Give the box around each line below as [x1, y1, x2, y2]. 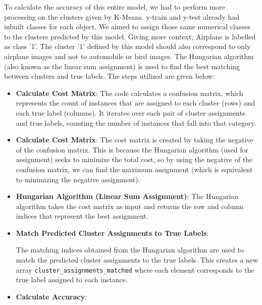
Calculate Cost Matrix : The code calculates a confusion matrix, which [16, 87, 243, 98]
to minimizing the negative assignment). [16, 174, 140, 184]
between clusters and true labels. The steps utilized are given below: [4, 71, 215, 81]
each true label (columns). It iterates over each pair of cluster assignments [16, 107, 245, 118]
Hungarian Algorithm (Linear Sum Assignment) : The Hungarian [16, 191, 239, 201]
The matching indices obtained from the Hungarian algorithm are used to [16, 244, 244, 255]
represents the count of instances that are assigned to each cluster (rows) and [16, 97, 255, 108]
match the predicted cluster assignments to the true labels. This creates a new [16, 255, 258, 265]
